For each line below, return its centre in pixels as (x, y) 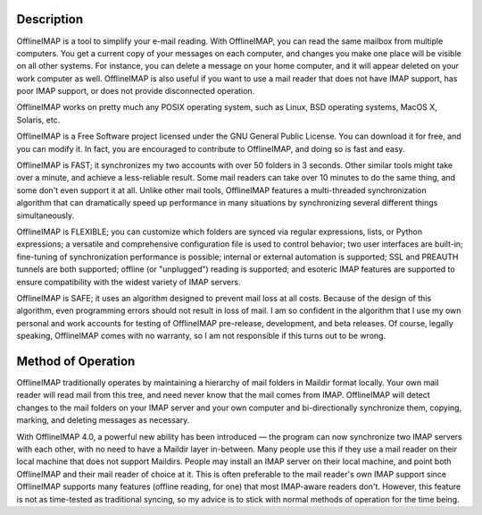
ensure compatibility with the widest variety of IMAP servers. (129, 282)
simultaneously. (46, 215)
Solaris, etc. (38, 120)
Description (50, 19)
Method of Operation (76, 361)
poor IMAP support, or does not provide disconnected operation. (136, 91)
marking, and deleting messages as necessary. (103, 420)
